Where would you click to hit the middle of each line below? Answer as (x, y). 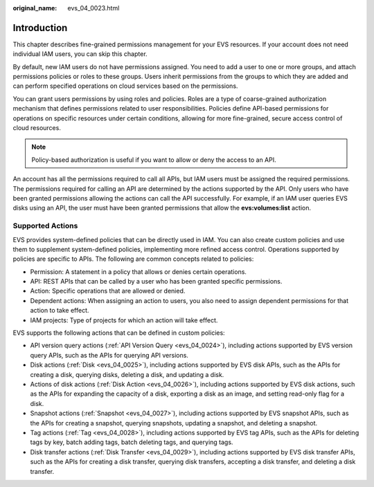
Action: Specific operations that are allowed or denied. (108, 291)
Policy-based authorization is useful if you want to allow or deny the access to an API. (154, 160)
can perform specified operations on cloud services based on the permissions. (125, 86)
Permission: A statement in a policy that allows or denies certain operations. (139, 272)
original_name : (35, 8)
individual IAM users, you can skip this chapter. (80, 54)
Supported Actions (45, 226)
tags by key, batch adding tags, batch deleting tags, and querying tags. (132, 442)
